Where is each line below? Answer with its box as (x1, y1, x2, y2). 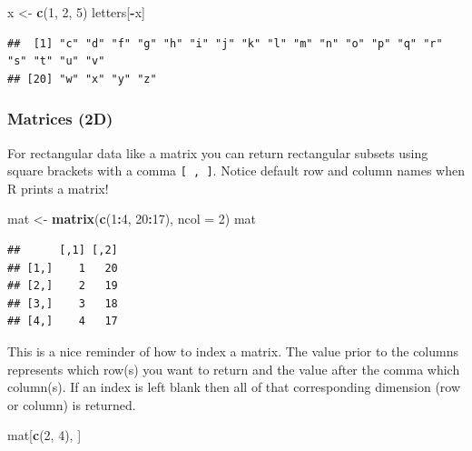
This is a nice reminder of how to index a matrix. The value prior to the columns (7, 342, 459, 360)
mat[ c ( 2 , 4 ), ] (7, 426, 82, 445)
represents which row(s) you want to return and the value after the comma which (7, 359, 460, 378)
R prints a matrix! (7, 178, 109, 197)
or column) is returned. (7, 395, 136, 414)
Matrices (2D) (7, 107, 113, 130)
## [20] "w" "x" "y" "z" (7, 72, 157, 85)
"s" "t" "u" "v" (7, 55, 105, 68)
